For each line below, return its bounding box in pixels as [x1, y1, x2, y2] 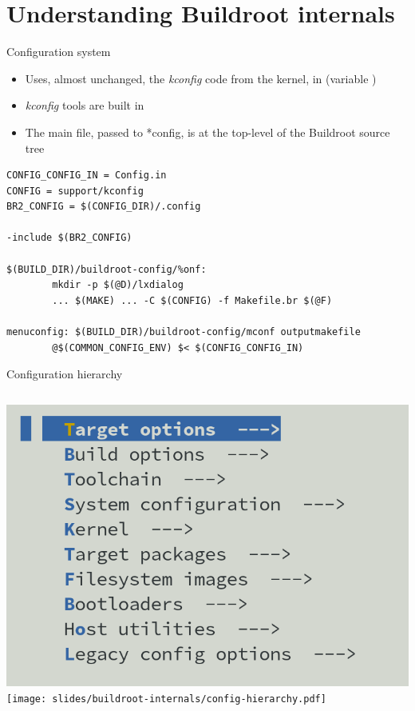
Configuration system [6, 43, 111, 60]
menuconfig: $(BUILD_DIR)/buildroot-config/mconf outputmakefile [6, 326, 361, 338]
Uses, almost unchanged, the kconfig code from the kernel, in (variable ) [25, 70, 377, 86]
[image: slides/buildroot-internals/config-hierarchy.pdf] [6, 693, 326, 705]
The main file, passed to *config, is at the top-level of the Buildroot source [25, 123, 390, 140]
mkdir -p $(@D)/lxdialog [52, 279, 184, 291]
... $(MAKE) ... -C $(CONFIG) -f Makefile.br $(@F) [52, 294, 333, 306]
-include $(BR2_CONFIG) [6, 232, 132, 244]
